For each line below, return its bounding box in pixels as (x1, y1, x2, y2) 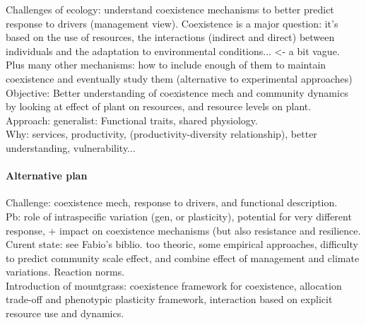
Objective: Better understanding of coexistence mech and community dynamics (6, 85, 348, 100)
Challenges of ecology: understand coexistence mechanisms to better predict (6, 2, 334, 16)
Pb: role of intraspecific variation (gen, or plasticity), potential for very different (6, 208, 352, 223)
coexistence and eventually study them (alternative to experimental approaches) (6, 71, 353, 85)
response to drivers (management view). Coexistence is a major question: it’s (6, 16, 338, 30)
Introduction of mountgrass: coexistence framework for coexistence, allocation (6, 278, 342, 292)
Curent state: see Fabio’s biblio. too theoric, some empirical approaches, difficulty (6, 237, 358, 252)
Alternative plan (6, 168, 88, 183)
